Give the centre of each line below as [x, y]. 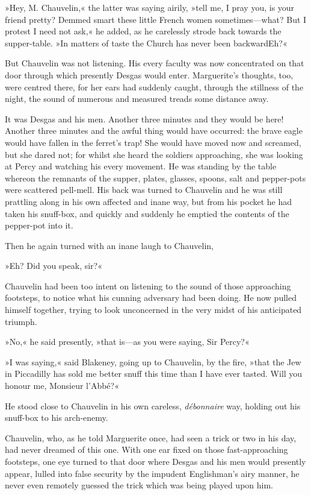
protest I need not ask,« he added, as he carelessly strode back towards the [143, 31]
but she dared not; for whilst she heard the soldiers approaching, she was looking [154, 154]
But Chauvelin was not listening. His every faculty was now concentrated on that [155, 63]
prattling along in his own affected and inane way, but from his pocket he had [149, 201]
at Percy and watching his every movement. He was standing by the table [141, 166]
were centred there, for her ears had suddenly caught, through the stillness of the [154, 87]
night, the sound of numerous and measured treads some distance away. [137, 99]
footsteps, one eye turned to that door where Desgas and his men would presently [155, 461]
